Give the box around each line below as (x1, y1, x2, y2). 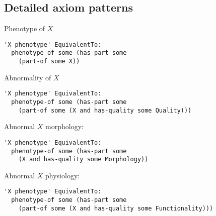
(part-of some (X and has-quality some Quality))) (18, 106, 192, 114)
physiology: (45, 170, 80, 180)
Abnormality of (4, 72, 51, 82)
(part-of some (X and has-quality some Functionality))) (18, 204, 213, 212)
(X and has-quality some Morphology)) (18, 156, 149, 163)
